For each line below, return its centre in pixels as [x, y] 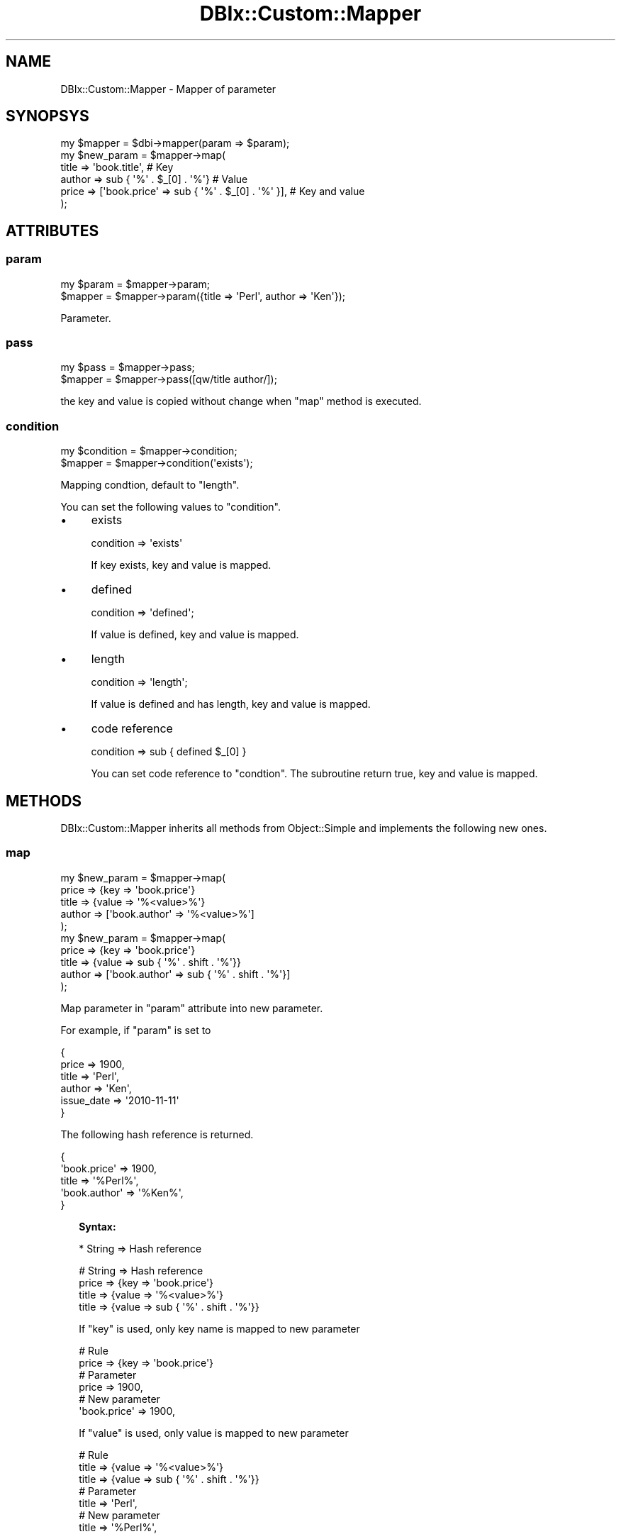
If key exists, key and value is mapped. [181, 565]
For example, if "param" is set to [136, 1030]
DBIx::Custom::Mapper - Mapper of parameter [168, 89]
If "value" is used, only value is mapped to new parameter [214, 1433]
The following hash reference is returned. [157, 1134]
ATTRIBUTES [52, 230]
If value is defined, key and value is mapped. [195, 635]
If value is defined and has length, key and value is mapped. [231, 704]
